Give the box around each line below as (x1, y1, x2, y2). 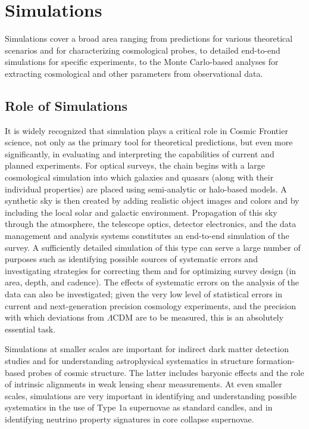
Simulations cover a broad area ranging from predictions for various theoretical (5, 32, 293, 45)
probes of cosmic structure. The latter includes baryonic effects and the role (27, 366, 304, 378)
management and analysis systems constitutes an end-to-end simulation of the (5, 229, 289, 242)
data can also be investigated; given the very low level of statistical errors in (5, 288, 283, 300)
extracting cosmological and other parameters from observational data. (5, 67, 263, 79)
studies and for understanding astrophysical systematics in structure (5, 354, 254, 366)
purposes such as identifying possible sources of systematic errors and (5, 253, 258, 265)
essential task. (5, 322, 55, 335)
